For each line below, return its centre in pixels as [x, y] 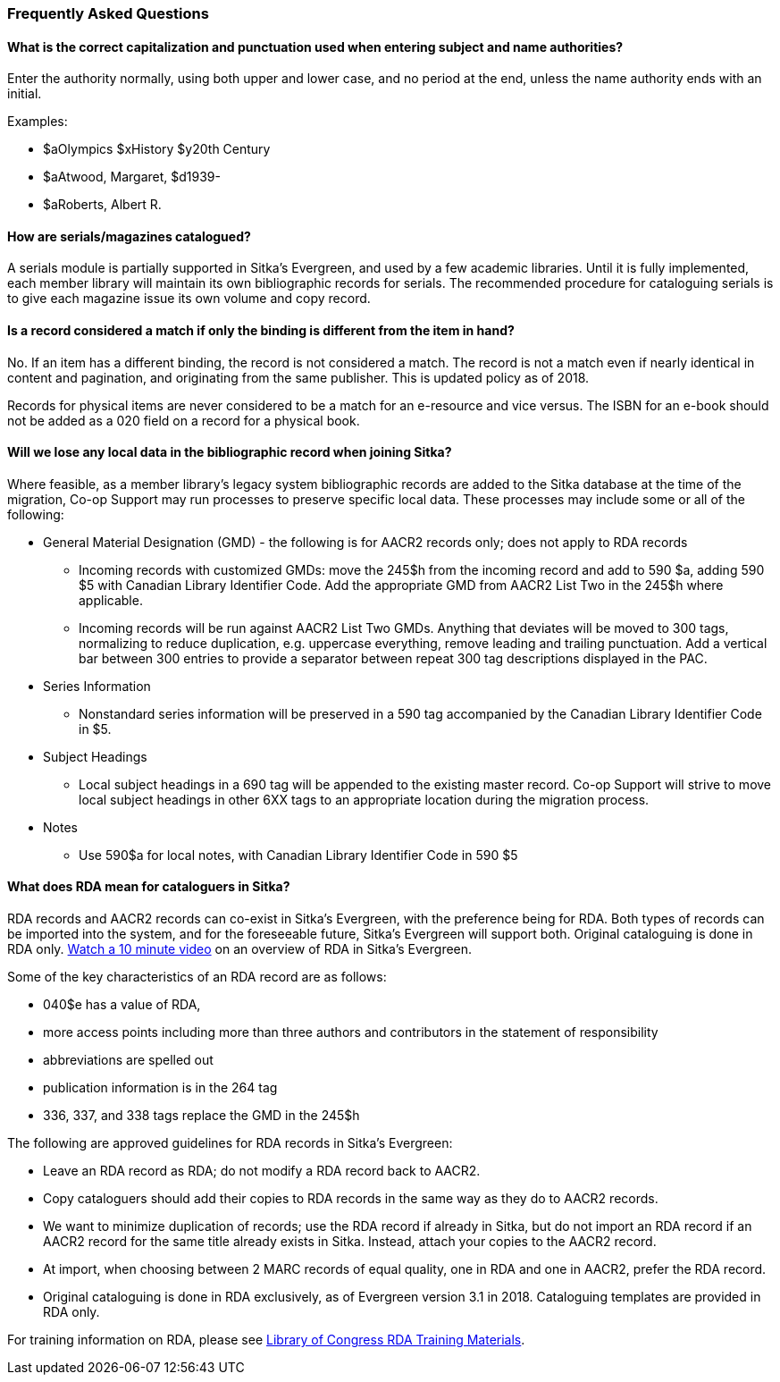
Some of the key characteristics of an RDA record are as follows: [197, 977]
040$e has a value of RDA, [122, 1005]
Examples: [38, 122]
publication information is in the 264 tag [160, 1088]
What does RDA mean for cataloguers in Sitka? [149, 887]
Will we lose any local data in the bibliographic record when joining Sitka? [230, 452]
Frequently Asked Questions [108, 13]
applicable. [111, 600]
